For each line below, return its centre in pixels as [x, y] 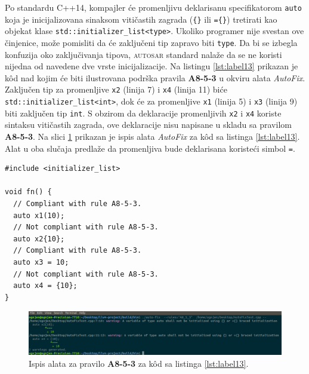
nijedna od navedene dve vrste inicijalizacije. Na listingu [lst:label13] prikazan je [152, 66]
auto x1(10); [39, 215]
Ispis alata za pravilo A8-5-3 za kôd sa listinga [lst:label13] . [139, 363]
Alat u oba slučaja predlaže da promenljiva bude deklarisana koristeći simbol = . [150, 148]
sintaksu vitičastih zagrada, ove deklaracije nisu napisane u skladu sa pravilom [148, 125]
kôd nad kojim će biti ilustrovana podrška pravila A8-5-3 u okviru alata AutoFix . [155, 77]
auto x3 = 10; [41, 262]
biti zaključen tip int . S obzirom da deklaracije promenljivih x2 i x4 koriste [143, 113]
